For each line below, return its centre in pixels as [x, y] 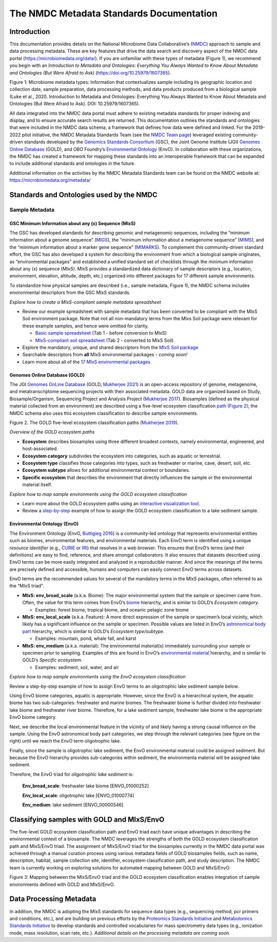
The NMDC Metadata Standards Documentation [114, 13]
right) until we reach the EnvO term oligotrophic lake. [65, 741]
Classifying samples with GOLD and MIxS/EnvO [87, 819]
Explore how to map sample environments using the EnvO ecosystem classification [97, 677]
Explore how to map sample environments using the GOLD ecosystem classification [98, 494]
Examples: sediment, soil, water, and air [77, 667]
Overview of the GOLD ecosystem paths [52, 432]
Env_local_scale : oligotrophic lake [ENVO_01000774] [78, 795]
